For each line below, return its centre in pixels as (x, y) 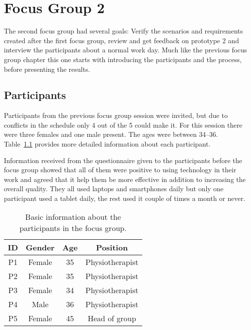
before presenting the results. (47, 69)
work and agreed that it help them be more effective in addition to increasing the (125, 179)
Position (112, 247)
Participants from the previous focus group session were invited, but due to (116, 115)
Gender (40, 247)
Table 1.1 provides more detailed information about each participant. (107, 144)
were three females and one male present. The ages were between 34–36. (111, 134)
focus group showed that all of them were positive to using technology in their (120, 170)
